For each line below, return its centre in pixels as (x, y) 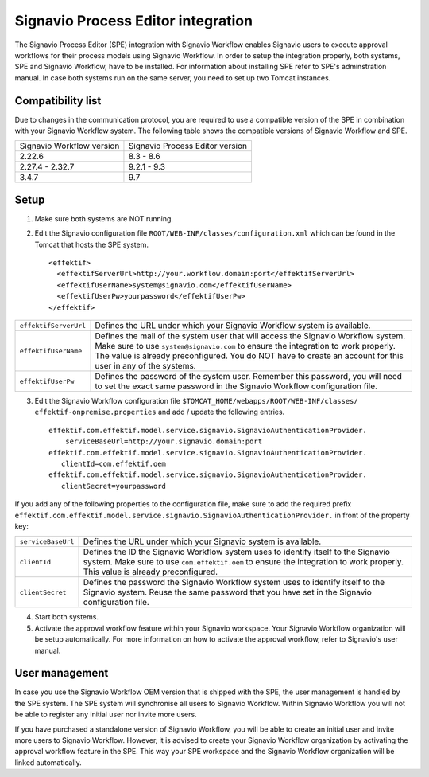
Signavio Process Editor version (188, 146)
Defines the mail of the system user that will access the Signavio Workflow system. (250, 336)
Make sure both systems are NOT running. (104, 218)
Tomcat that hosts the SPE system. (91, 244)
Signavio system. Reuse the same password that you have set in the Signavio (228, 592)
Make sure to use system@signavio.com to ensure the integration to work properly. (245, 346)
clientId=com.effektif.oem (114, 464)
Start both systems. (67, 617)
